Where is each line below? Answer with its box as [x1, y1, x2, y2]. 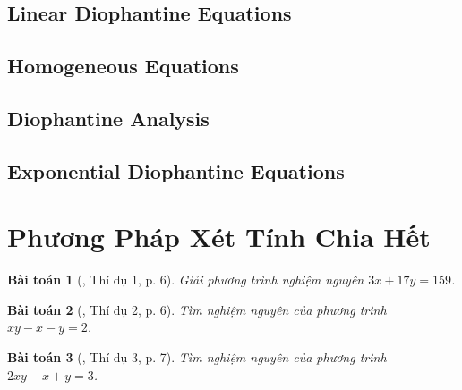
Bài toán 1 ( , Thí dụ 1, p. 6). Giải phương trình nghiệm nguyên [7, 270, 364, 289]
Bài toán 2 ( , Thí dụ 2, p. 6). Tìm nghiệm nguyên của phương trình [7, 300, 387, 318]
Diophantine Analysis [7, 104, 210, 131]
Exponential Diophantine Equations [7, 157, 345, 184]
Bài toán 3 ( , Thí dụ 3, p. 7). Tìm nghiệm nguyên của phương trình [7, 348, 387, 367]
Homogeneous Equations [7, 52, 239, 80]
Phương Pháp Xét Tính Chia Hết [7, 218, 431, 255]
